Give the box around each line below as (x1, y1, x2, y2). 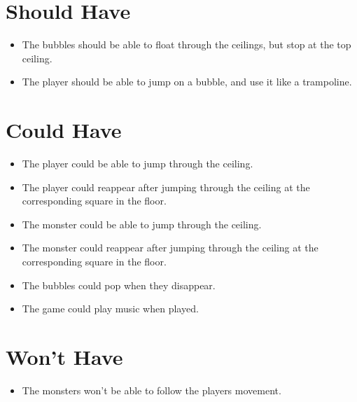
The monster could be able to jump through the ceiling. (22, 216, 262, 231)
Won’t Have (6, 342, 123, 370)
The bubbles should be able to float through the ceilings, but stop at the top (22, 37, 351, 52)
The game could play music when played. (22, 301, 199, 316)
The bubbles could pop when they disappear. (22, 277, 216, 292)
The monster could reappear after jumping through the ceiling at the (22, 240, 318, 255)
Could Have (6, 116, 122, 144)
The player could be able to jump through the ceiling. (22, 156, 253, 171)
